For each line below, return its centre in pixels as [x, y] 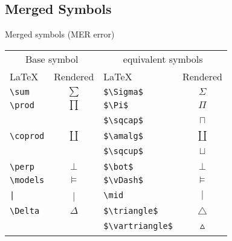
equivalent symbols [163, 59]
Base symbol [52, 59]
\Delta [25, 210]
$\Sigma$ [123, 92]
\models [27, 180]
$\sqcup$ [123, 151]
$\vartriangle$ [138, 226]
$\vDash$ [123, 180]
